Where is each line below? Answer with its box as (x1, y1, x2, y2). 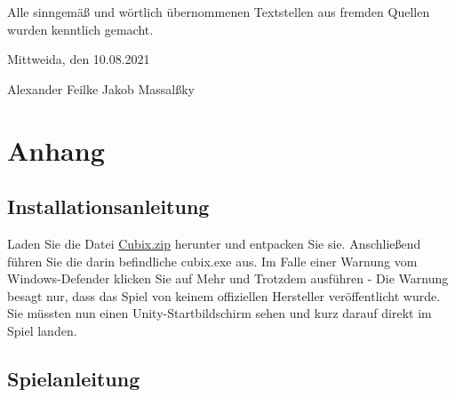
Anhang (7, 131, 105, 168)
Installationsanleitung (7, 193, 210, 220)
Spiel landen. (7, 321, 77, 339)
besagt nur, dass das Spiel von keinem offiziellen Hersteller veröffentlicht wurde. (7, 286, 441, 305)
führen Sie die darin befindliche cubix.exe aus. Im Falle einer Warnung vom (7, 251, 418, 270)
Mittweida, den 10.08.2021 (7, 50, 150, 68)
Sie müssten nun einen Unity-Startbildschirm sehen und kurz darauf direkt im (7, 304, 432, 322)
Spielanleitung (7, 364, 140, 392)
